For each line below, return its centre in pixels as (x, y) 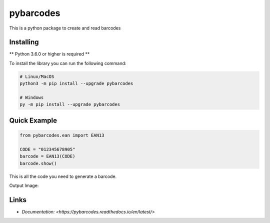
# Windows (32, 97)
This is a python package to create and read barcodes (65, 28)
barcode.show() (38, 163)
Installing (24, 42)
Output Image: (24, 185)
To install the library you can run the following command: (68, 63)
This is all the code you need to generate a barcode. (63, 176)
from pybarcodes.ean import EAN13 (62, 135)
